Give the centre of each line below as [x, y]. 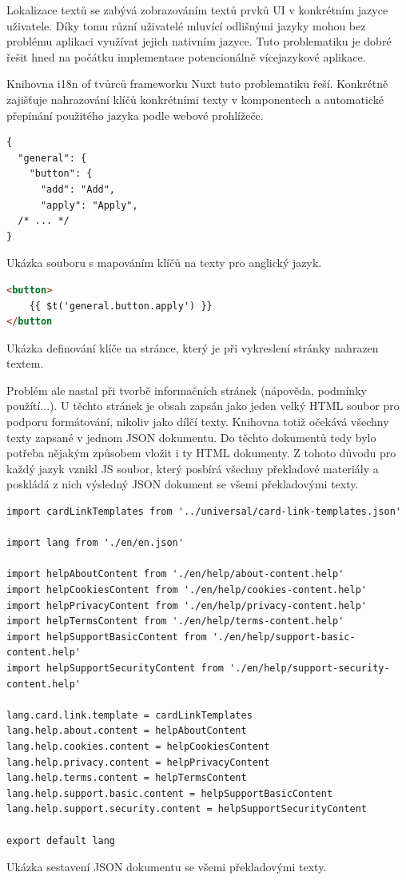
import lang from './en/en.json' [95, 543]
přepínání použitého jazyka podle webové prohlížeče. [135, 115]
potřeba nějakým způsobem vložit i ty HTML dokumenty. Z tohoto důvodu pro [201, 453]
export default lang [61, 840]
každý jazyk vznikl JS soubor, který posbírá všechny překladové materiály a [193, 468]
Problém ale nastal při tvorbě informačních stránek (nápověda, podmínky [187, 390]
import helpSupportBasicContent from [107, 637]
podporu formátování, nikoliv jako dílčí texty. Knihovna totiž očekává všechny [198, 422]
